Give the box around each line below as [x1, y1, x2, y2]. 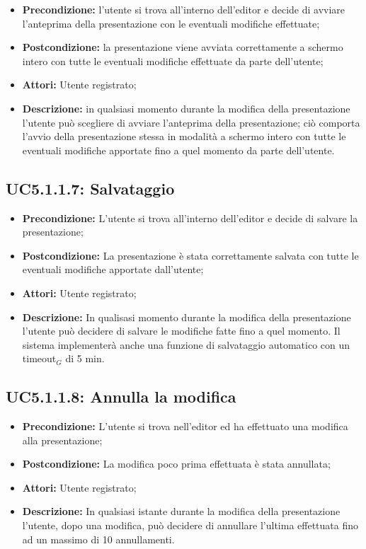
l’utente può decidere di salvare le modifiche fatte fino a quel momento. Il [22, 323, 341, 338]
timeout [22, 351, 57, 366]
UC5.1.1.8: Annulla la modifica [6, 386, 236, 408]
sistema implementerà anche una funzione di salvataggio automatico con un [22, 337, 350, 352]
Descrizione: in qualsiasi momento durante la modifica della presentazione [22, 100, 350, 115]
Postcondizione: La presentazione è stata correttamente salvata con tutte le [22, 248, 359, 262]
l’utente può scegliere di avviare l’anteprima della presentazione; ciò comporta [22, 115, 360, 129]
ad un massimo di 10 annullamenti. [22, 531, 175, 546]
